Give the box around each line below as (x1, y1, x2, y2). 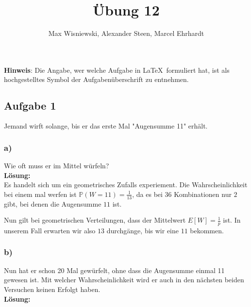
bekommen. (190, 225, 224, 235)
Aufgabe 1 (4, 98, 56, 113)
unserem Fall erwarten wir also (4, 225, 96, 235)
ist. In (223, 215, 241, 225)
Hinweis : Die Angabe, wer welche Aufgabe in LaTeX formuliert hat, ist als (4, 65, 230, 75)
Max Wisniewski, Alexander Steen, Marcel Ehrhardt (48, 28, 204, 38)
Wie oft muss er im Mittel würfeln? (4, 160, 109, 170)
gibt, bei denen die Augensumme (4, 198, 101, 209)
